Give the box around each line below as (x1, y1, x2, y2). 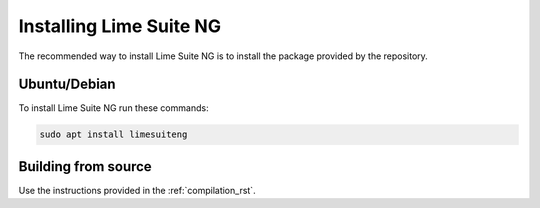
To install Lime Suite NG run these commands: (18, 102, 209, 114)
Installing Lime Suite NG (18, 15, 222, 37)
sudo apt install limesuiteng (39, 129, 188, 140)
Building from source (18, 158, 152, 175)
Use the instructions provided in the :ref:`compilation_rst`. (18, 184, 256, 196)
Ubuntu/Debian (18, 76, 116, 93)
